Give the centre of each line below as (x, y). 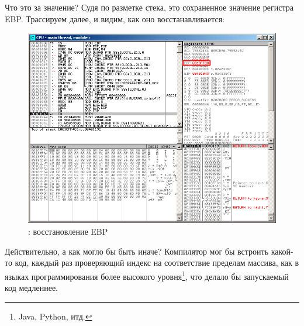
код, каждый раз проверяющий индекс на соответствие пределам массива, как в (157, 262)
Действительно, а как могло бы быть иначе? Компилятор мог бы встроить (137, 251)
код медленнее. (31, 288)
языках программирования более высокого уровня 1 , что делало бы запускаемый (147, 275)
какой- (282, 251)
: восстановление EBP (68, 231)
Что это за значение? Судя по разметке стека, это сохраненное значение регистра (149, 7)
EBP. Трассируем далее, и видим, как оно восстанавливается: (115, 18)
